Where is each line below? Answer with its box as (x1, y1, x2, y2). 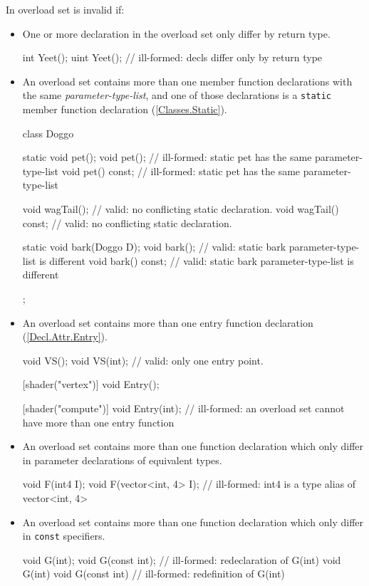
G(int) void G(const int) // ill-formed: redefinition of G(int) (22, 566, 285, 581)
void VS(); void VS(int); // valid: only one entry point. (22, 352, 264, 367)
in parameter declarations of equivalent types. (22, 452, 222, 467)
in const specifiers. (22, 528, 105, 543)
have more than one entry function (22, 414, 175, 429)
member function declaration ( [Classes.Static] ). (22, 102, 227, 117)
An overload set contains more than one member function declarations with (22, 73, 353, 88)
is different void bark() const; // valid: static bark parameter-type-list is (39, 253, 354, 268)
